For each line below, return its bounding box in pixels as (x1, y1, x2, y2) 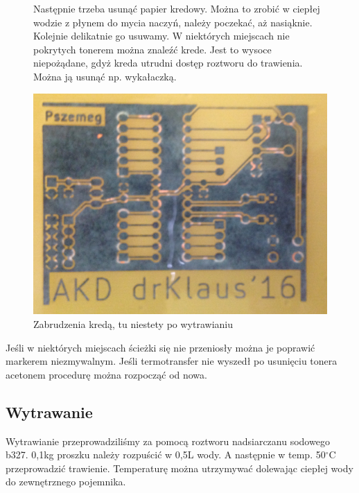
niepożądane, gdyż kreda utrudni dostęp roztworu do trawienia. (33, 55, 303, 70)
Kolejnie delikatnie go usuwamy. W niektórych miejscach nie (33, 28, 290, 43)
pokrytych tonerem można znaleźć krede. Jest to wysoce (33, 42, 272, 56)
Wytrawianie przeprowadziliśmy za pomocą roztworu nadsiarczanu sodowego (6, 433, 330, 448)
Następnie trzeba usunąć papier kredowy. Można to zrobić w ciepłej (33, 1, 320, 15)
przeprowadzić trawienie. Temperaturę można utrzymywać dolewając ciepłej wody (6, 460, 353, 475)
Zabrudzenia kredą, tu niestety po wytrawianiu (33, 316, 234, 331)
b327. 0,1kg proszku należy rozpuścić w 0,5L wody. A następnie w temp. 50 (6, 447, 326, 462)
